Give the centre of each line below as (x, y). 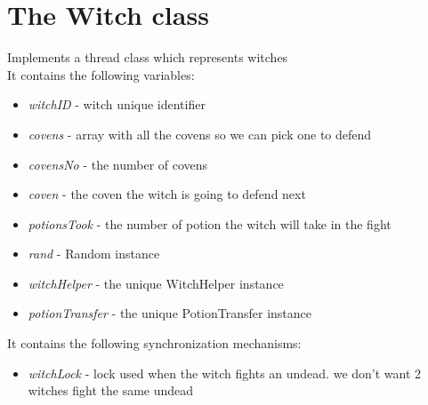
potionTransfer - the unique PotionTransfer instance (170, 313)
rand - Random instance (94, 254)
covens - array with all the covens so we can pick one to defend (200, 134)
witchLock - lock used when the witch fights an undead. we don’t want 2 (225, 373)
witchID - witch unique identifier (117, 104)
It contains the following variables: (101, 74)
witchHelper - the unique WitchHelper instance (156, 283)
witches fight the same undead (111, 390)
